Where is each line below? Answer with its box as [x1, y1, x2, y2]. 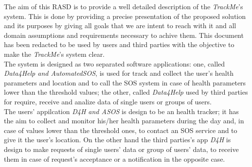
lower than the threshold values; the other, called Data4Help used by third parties [4, 87, 248, 97]
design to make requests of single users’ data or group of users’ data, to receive [4, 144, 239, 154]
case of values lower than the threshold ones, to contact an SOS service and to [4, 125, 237, 135]
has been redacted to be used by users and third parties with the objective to [4, 39, 234, 50]
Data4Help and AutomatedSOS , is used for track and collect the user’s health [4, 68, 234, 78]
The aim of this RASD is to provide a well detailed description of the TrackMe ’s [4, 1, 243, 11]
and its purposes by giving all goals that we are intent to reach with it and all [4, 20, 236, 31]
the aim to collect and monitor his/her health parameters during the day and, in [4, 116, 244, 126]
